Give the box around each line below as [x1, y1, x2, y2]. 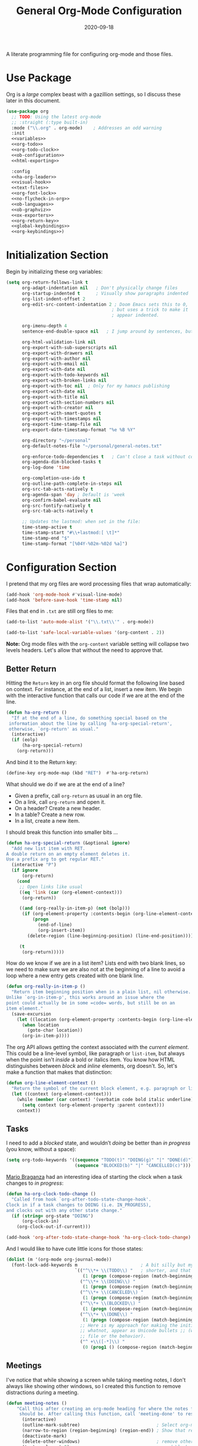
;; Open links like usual [19, 883, 83, 890]
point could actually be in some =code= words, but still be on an [6, 1000, 176, 1006]
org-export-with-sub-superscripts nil [21, 344, 117, 350]
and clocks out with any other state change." [6, 1207, 123, 1213]
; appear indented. [111, 313, 160, 318]
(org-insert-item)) [37, 927, 85, 933]
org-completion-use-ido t [21, 475, 85, 481]
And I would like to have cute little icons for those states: [6, 1245, 143, 1252]
